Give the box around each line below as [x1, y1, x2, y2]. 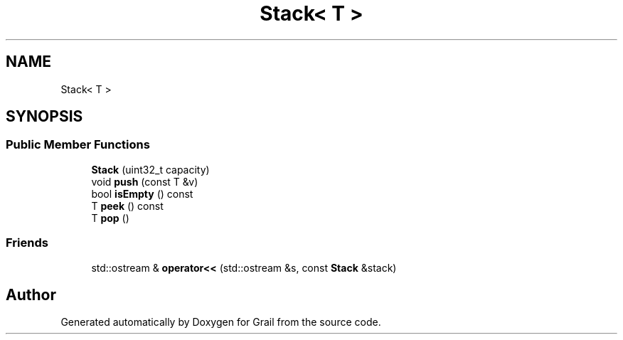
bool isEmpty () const [91, 187, 193, 200]
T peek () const [91, 199, 164, 212]
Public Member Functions [6, 137, 150, 152]
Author [6, 285, 56, 304]
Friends [6, 235, 48, 250]
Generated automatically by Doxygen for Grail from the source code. [60, 316, 381, 329]
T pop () [91, 211, 129, 224]
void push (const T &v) [91, 175, 198, 188]
